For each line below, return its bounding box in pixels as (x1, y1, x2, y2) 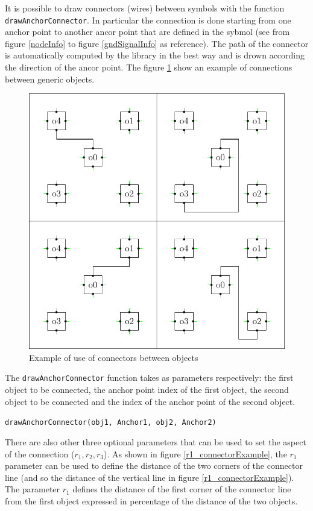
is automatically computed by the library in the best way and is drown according (5, 49, 305, 61)
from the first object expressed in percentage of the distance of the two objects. (5, 494, 298, 507)
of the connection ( (5, 447, 75, 460)
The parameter (5, 483, 60, 495)
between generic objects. (5, 72, 95, 85)
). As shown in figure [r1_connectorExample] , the (104, 447, 287, 460)
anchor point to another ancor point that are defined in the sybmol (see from (5, 25, 290, 38)
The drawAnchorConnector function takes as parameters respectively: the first (5, 371, 294, 384)
